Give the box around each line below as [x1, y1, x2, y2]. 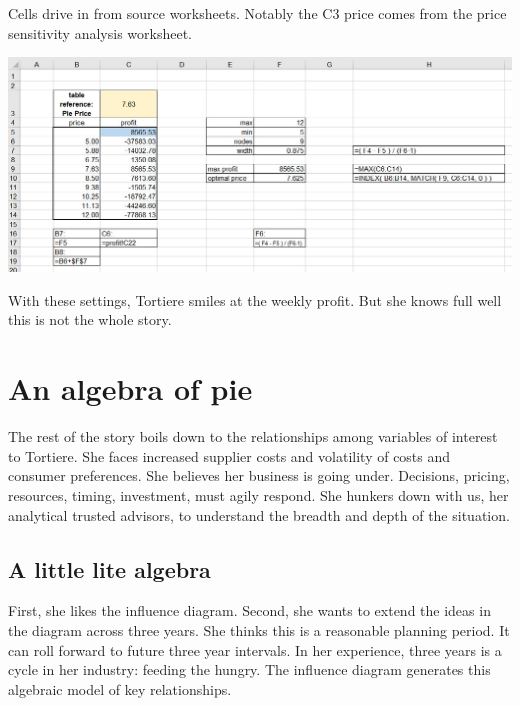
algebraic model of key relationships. [8, 678, 232, 699]
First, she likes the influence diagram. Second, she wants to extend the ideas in [8, 600, 491, 621]
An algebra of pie [8, 368, 253, 409]
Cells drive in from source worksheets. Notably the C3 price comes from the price [8, 3, 507, 23]
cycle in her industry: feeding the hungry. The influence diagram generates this [8, 659, 491, 680]
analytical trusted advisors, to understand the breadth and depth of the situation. [8, 504, 510, 525]
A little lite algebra [8, 553, 211, 584]
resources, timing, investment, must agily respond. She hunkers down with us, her [8, 484, 509, 505]
